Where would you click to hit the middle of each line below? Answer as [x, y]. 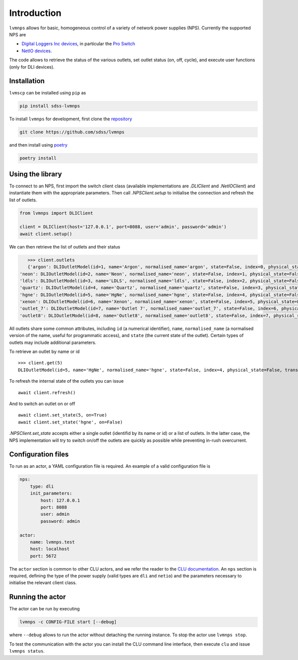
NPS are [18, 34]
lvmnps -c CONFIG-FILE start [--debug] [68, 622]
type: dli [42, 486]
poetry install [38, 158]
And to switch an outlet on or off [42, 404]
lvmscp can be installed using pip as [48, 93]
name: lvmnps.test [52, 542]
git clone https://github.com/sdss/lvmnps [72, 132]
